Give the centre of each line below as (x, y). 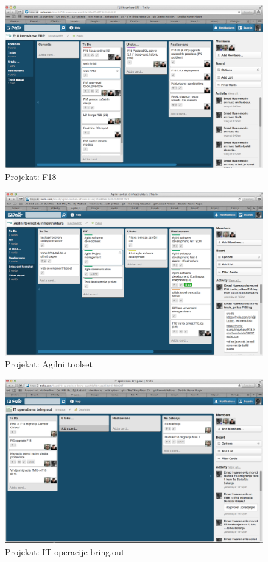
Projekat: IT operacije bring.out (65, 551)
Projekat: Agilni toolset (49, 364)
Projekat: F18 (31, 177)
